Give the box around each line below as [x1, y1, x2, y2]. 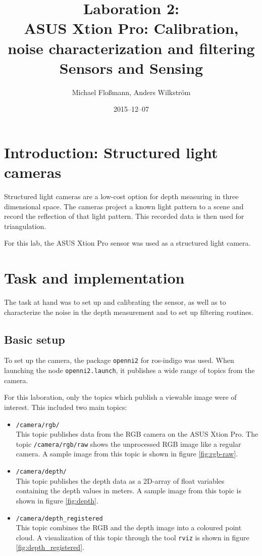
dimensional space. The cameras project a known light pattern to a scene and [4, 201, 244, 211]
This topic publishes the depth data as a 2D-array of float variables [16, 475, 225, 486]
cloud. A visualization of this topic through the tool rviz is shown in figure [16, 532, 249, 542]
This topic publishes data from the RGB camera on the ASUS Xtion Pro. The [16, 429, 258, 439]
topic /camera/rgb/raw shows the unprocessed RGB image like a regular [16, 438, 241, 449]
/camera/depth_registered [16, 515, 103, 522]
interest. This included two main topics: [4, 401, 127, 412]
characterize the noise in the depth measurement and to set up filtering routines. [4, 306, 253, 317]
